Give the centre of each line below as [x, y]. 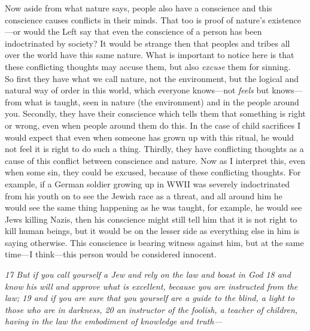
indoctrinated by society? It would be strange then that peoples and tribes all [148, 43]
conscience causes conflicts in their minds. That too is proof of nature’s [135, 19]
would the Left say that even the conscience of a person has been [143, 31]
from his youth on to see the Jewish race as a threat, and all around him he [144, 195]
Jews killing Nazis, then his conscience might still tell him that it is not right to [151, 219]
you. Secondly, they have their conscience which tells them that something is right [155, 113]
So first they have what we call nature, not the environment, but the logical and [152, 78]
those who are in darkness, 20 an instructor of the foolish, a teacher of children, [151, 309]
